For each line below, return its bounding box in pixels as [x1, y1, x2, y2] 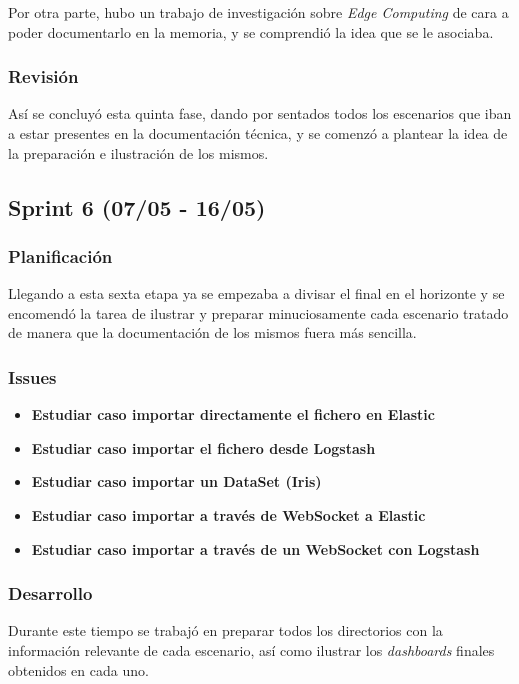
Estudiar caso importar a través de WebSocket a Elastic [31, 504, 426, 525]
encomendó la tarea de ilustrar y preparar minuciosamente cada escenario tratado [8, 302, 509, 323]
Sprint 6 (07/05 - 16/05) [8, 191, 266, 222]
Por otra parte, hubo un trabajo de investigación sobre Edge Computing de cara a [8, 2, 509, 22]
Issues [8, 364, 57, 389]
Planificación [8, 243, 113, 268]
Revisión [8, 64, 79, 89]
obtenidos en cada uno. [8, 659, 149, 680]
